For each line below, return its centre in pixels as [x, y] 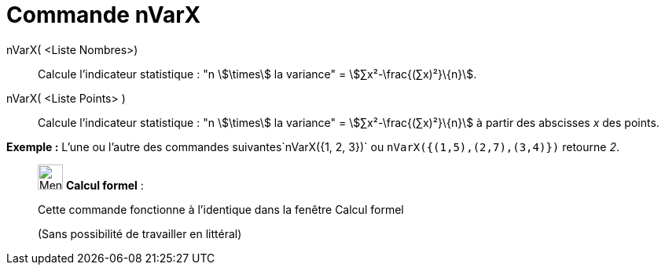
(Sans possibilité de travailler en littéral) [140, 233]
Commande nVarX [104, 15]
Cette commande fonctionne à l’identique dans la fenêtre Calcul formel [221, 209]
